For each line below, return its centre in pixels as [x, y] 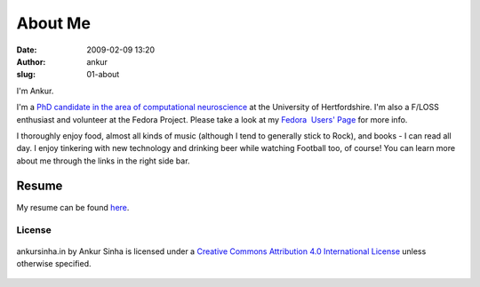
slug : [26, 75]
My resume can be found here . [73, 207]
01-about [103, 75]
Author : [31, 61]
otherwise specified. [54, 263]
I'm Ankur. [35, 91]
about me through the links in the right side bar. [103, 161]
